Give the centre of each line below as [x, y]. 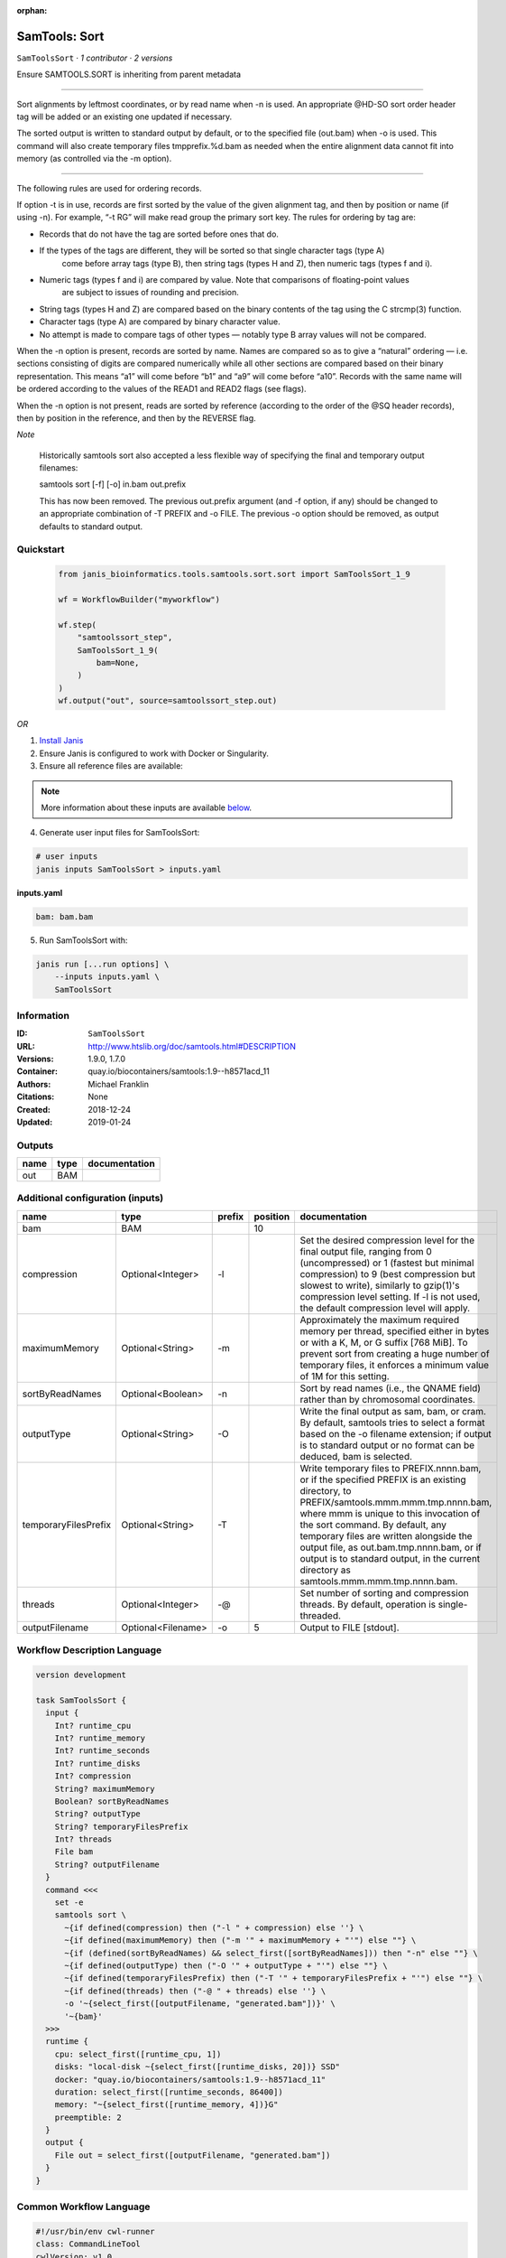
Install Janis [61, 741]
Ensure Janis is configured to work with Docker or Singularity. [154, 753]
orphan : [32, 10]
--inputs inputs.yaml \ [107, 977]
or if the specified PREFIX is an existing [383, 1479]
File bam [74, 1852]
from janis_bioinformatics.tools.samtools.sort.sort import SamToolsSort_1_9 [234, 574]
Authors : [34, 1084]
